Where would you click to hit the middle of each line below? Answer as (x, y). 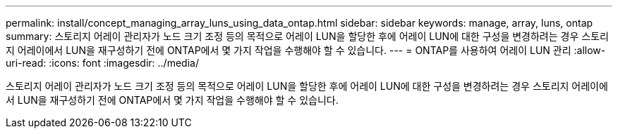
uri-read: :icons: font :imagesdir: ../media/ (102, 63)
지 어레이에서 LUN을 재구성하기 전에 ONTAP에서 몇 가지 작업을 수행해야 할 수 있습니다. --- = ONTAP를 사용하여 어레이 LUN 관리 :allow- (306, 50)
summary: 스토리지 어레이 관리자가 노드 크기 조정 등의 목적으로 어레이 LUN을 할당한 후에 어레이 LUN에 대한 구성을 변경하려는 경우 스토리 (307, 36)
